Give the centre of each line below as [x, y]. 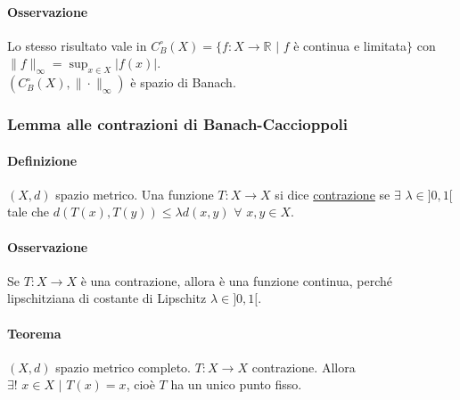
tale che [29, 212]
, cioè [140, 384]
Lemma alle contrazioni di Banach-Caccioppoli [177, 124]
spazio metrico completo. [123, 367]
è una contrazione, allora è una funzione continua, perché [237, 280]
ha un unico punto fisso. [236, 384]
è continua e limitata [350, 45]
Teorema [34, 333]
